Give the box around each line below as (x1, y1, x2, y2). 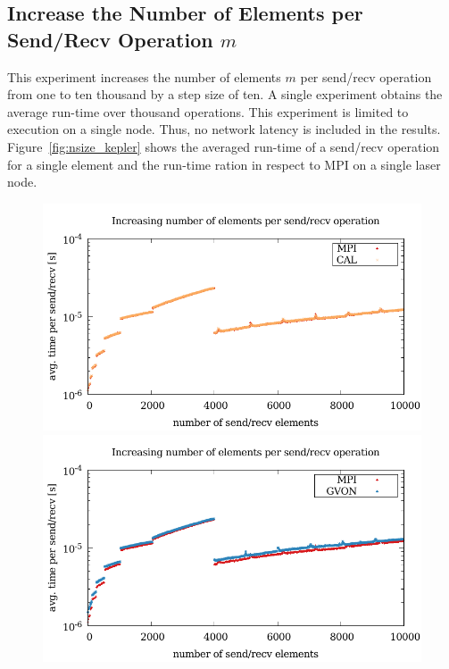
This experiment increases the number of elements (7, 67, 281, 86)
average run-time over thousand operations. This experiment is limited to (7, 102, 409, 121)
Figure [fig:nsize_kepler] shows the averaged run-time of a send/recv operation (7, 137, 440, 155)
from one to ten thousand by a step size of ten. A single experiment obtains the (7, 85, 443, 104)
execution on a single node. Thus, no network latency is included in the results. (7, 120, 441, 138)
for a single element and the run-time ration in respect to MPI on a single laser (7, 155, 441, 173)
